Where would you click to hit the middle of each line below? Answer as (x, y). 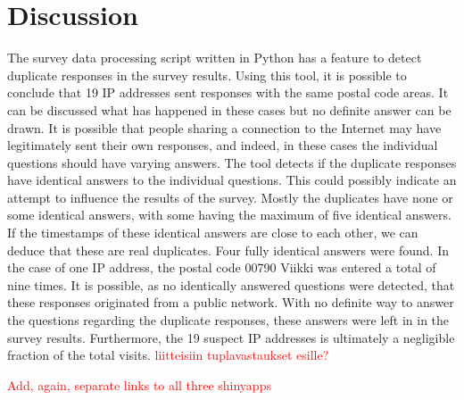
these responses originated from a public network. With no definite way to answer (231, 302)
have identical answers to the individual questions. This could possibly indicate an (232, 180)
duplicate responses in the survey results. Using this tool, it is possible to (207, 75)
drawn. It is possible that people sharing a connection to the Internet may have (224, 127)
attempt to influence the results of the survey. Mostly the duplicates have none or (230, 197)
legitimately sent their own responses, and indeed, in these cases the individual (223, 145)
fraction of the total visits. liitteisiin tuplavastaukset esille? (168, 355)
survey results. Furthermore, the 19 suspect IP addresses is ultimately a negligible (231, 337)
